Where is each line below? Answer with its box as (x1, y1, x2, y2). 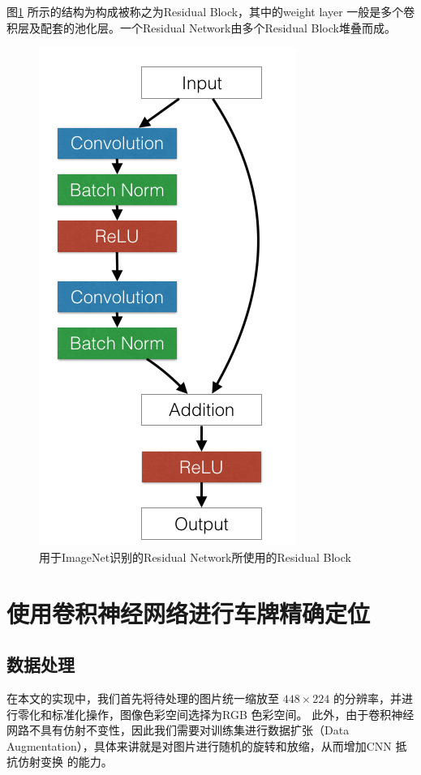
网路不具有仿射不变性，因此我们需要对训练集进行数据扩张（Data (6, 721, 350, 739)
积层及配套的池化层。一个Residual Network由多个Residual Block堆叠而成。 (6, 19, 396, 36)
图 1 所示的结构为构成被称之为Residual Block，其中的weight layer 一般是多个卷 (6, 3, 415, 19)
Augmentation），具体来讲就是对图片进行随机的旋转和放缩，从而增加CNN (6, 737, 392, 754)
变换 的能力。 (40, 753, 113, 770)
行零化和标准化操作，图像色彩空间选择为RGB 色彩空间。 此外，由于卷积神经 (6, 705, 415, 722)
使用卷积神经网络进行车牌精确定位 (6, 596, 371, 629)
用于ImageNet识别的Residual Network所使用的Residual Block (39, 548, 351, 565)
